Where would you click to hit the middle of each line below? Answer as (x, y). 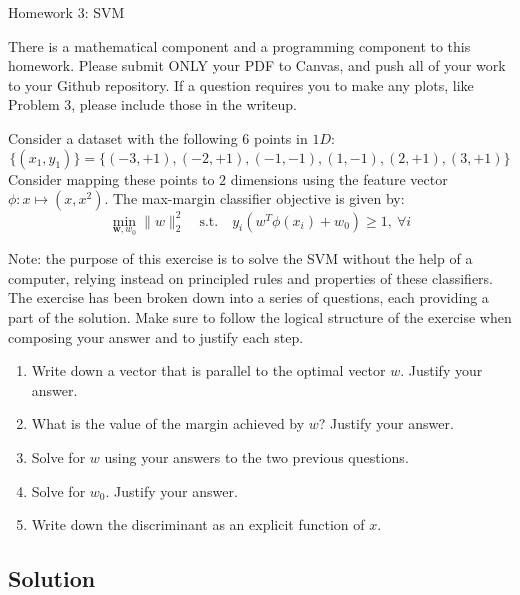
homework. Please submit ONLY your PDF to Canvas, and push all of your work (257, 65)
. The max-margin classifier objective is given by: (254, 198)
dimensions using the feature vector (339, 178)
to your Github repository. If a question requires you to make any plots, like (241, 84)
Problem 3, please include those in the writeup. (152, 104)
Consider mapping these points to (111, 178)
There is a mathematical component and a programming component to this (239, 45)
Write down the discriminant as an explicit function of (198, 524)
